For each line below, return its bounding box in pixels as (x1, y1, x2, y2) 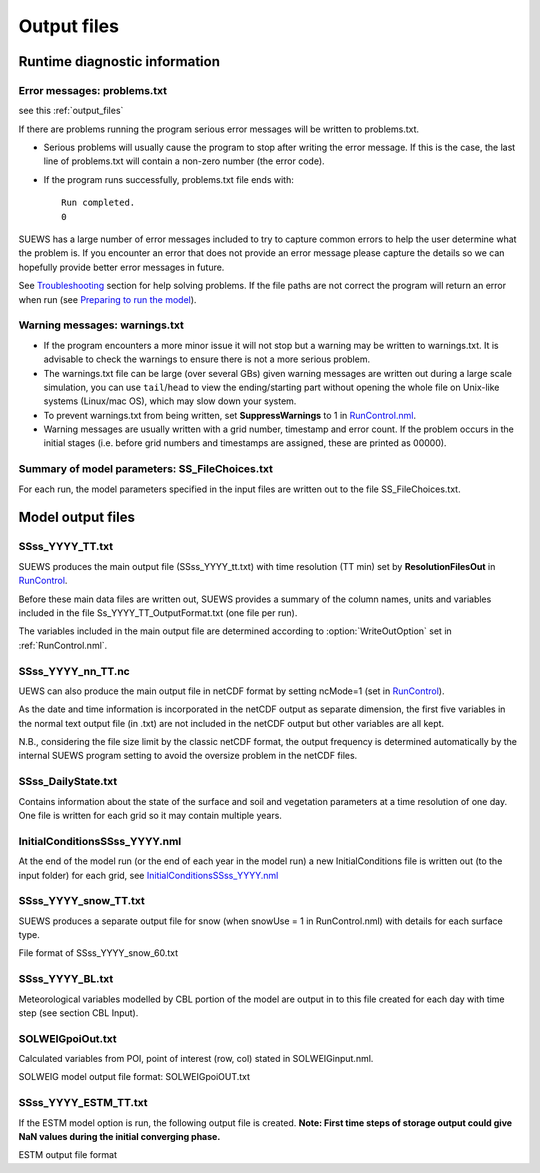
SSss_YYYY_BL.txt (18, 972, 114, 986)
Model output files (18, 509, 135, 526)
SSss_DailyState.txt (18, 775, 118, 789)
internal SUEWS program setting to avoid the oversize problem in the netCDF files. (18, 750, 358, 762)
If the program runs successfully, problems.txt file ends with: (43, 173, 295, 185)
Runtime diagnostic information (18, 53, 220, 70)
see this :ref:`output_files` (18, 105, 124, 117)
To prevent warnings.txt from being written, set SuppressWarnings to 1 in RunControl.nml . (43, 409, 417, 421)
